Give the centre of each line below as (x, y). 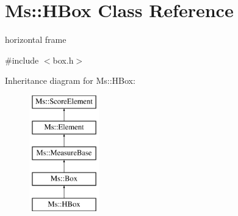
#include (22, 60)
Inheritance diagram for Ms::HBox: (70, 80)
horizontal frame (36, 39)
